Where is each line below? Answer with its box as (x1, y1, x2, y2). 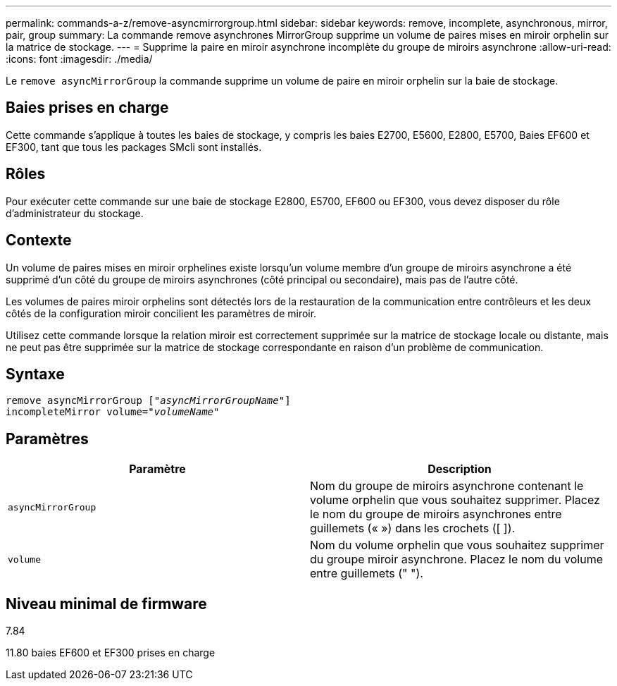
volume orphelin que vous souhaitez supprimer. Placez (310, 493, 600, 508)
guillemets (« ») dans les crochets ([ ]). (310, 521, 516, 536)
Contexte (6, 231, 72, 250)
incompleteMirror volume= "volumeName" (6, 406, 220, 418)
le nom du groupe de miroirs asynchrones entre (310, 507, 562, 522)
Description (428, 462, 492, 477)
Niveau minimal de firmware (6, 594, 207, 613)
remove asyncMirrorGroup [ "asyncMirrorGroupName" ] (6, 395, 291, 407)
